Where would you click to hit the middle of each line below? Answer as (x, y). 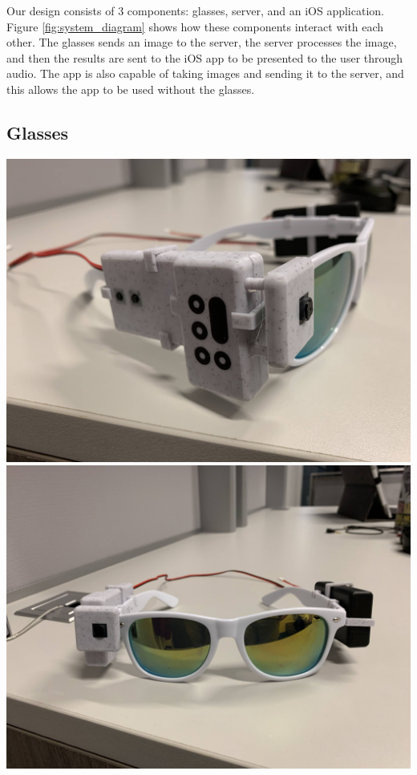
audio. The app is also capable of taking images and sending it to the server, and (205, 73)
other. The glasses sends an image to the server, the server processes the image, (202, 42)
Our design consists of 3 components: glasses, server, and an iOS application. (195, 10)
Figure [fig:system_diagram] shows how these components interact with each (195, 26)
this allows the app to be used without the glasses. (131, 89)
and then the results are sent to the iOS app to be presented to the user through (205, 57)
